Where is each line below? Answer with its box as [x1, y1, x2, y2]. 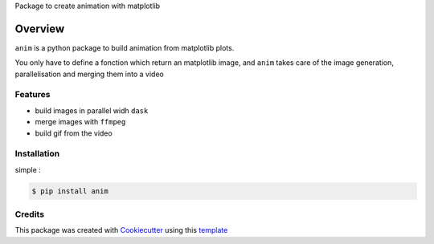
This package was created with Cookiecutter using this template [14, 226, 228, 235]
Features [14, 89, 51, 100]
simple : [14, 165, 42, 174]
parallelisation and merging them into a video [14, 69, 164, 79]
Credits [14, 209, 44, 220]
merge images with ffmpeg [35, 117, 126, 127]
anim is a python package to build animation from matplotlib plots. [14, 43, 235, 52]
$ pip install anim [31, 186, 108, 196]
